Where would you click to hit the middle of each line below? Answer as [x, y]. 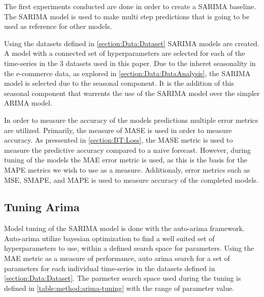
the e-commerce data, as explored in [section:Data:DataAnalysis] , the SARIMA [127, 73]
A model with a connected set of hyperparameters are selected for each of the [125, 53]
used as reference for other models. [58, 26]
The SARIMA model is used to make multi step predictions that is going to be [127, 16]
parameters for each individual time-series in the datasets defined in [110, 268]
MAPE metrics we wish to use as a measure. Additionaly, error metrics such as [127, 169]
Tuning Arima [42, 207]
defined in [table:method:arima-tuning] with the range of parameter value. [119, 288]
